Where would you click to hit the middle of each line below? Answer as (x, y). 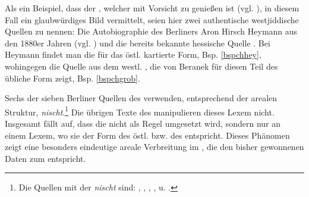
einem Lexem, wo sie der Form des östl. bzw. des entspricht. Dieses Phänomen (147, 135)
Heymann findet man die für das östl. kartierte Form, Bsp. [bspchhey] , (133, 54)
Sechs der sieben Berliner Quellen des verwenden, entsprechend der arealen (141, 98)
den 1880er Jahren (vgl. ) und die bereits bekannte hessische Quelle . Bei (138, 43)
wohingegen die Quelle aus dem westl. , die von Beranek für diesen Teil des (141, 66)
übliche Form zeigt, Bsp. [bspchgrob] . (72, 78)
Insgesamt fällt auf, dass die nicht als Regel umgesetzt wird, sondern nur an (143, 123)
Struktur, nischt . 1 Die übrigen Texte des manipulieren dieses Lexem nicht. (140, 111)
